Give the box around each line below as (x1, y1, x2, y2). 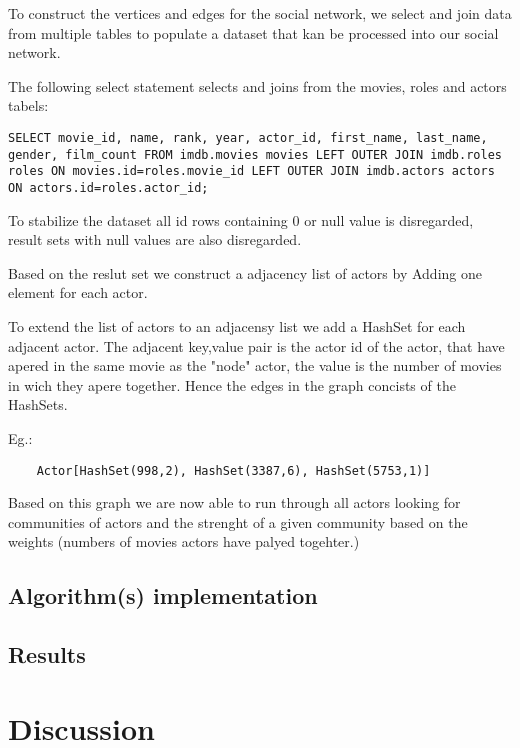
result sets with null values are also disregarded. (8, 229, 302, 250)
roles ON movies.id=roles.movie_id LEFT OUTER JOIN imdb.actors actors (8, 164, 495, 179)
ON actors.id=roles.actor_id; (8, 180, 209, 195)
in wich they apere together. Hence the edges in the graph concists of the (8, 374, 456, 395)
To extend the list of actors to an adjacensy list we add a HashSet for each (8, 315, 466, 336)
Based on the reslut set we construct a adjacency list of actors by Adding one (8, 262, 482, 283)
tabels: (8, 95, 49, 116)
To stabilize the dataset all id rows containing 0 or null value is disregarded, (8, 209, 474, 230)
